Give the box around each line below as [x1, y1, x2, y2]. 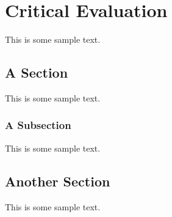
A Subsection [5, 117, 71, 133]
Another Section [5, 171, 110, 190]
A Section [5, 63, 68, 82]
